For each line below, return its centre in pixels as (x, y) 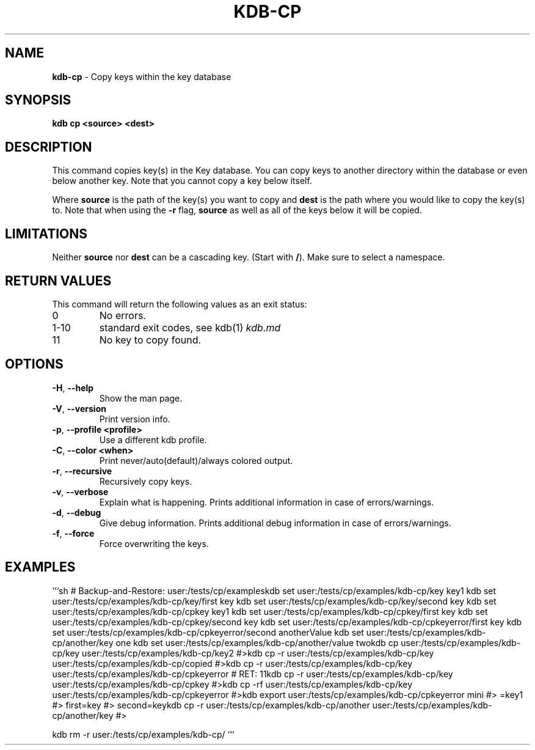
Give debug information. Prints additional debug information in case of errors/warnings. (275, 523)
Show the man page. (141, 398)
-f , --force (73, 533)
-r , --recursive (82, 471)
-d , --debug (77, 512)
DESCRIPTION (49, 147)
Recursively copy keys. (146, 481)
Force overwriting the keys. (154, 543)
